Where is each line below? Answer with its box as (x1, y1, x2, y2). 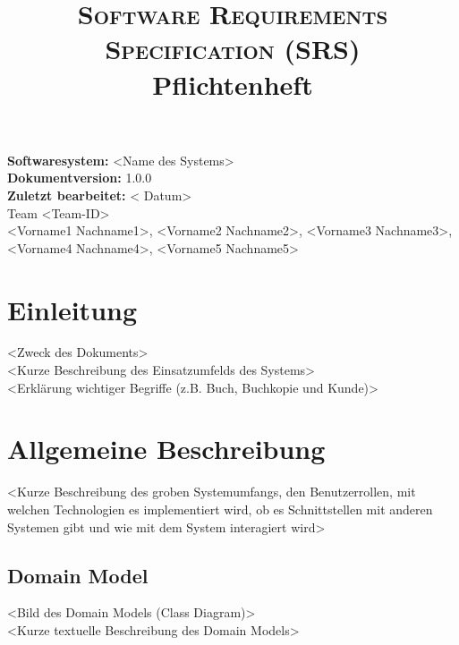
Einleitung (7, 291, 138, 327)
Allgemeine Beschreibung (7, 430, 326, 467)
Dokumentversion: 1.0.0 (7, 168, 152, 187)
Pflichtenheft (152, 65, 313, 102)
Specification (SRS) (105, 30, 361, 67)
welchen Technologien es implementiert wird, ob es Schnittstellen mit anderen (7, 499, 433, 518)
